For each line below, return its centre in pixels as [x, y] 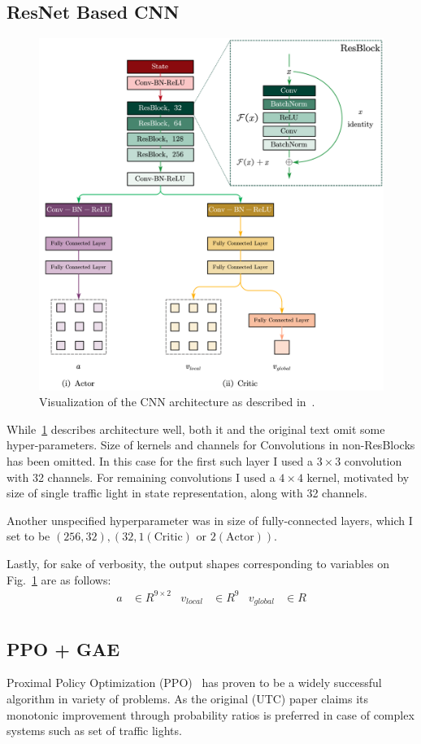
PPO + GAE [63, 648]
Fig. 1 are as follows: [59, 579]
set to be [28, 536]
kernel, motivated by [358, 477]
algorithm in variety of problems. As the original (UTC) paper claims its [188, 698]
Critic [168, 538]
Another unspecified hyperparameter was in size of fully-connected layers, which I [210, 520]
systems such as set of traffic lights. [94, 731]
